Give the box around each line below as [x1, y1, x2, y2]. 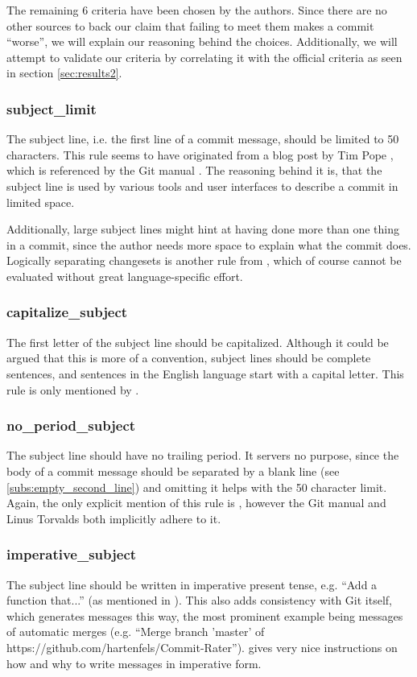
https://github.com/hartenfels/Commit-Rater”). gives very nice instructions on [6, 638, 398, 655]
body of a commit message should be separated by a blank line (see [6, 462, 340, 479]
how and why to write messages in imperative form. [6, 654, 262, 671]
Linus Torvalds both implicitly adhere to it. [6, 510, 221, 526]
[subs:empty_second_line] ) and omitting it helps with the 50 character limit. [6, 478, 387, 495]
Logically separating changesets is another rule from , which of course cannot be [6, 252, 402, 269]
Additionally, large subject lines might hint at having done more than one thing [6, 221, 399, 237]
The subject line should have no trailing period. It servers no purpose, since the [6, 447, 399, 464]
